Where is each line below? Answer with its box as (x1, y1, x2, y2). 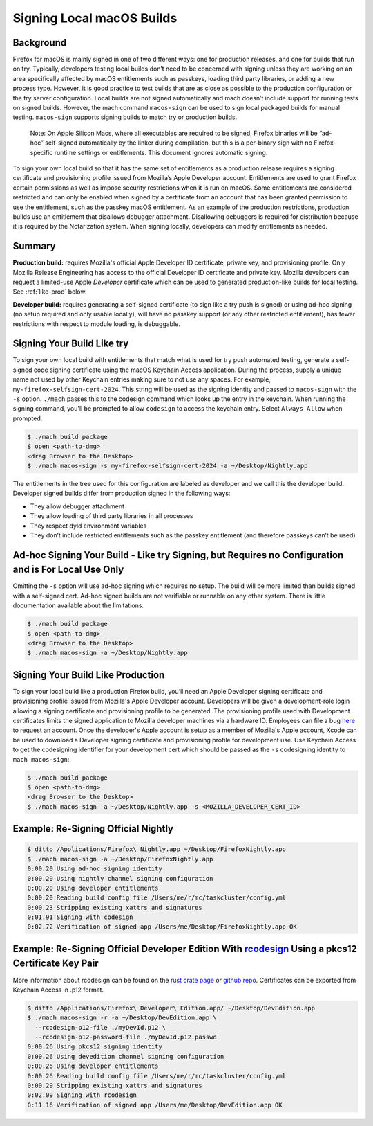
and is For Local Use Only (12, 564, 124, 575)
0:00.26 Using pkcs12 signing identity (27, 1043, 162, 1051)
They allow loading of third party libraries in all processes (30, 512, 193, 520)
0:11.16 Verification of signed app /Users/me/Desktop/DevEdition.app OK (27, 1101, 283, 1109)
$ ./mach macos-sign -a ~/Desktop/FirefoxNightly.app (27, 855, 213, 863)
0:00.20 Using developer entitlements (27, 884, 159, 892)
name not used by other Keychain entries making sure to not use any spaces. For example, (12, 375, 271, 384)
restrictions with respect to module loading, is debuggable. (12, 319, 181, 328)
